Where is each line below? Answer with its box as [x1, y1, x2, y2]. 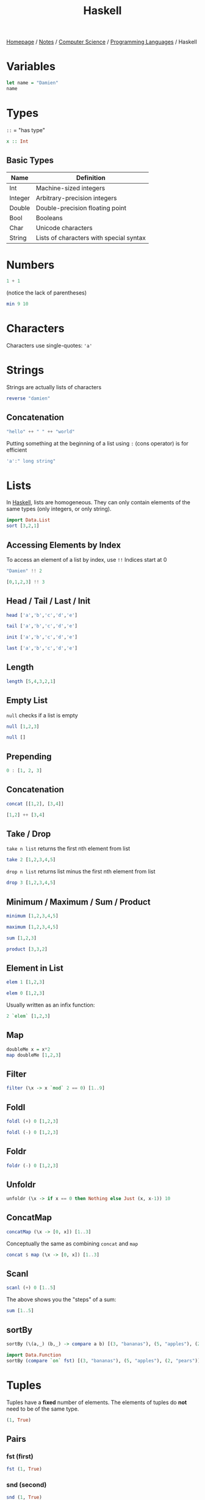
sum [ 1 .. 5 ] [6, 1308, 34, 1314]
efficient [6, 446, 27, 453]
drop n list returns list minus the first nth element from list [6, 868, 156, 875]
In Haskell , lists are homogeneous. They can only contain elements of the [6, 499, 191, 506]
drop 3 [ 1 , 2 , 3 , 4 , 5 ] [6, 879, 56, 886]
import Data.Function [6, 1352, 62, 1358]
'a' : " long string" [6, 458, 56, 464]
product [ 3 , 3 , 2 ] [6, 946, 48, 952]
